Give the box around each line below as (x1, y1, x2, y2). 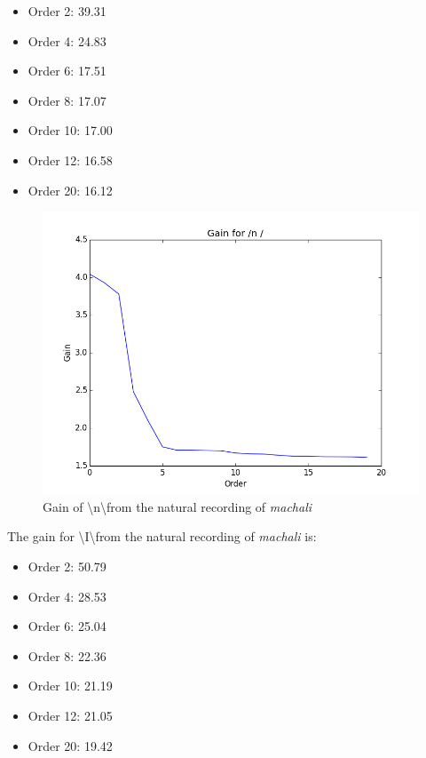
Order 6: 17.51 (28, 61, 106, 80)
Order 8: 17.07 (28, 91, 106, 109)
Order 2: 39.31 (28, 2, 106, 20)
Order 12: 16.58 (28, 150, 113, 169)
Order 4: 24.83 (28, 31, 106, 50)
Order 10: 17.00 (28, 121, 113, 140)
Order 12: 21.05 (28, 706, 113, 724)
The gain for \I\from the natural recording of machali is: (7, 527, 317, 546)
